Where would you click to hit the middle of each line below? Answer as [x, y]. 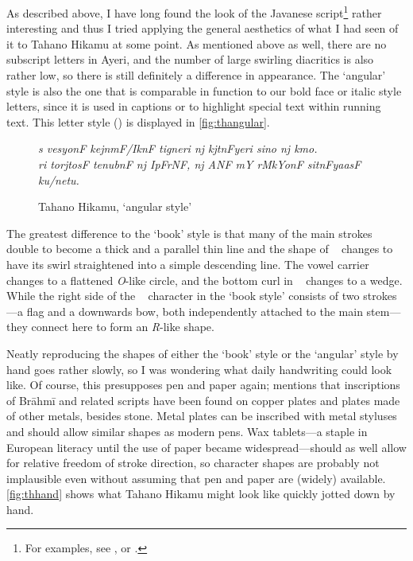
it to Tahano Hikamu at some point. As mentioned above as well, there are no [197, 43]
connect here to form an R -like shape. [123, 327]
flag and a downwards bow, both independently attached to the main [195, 311]
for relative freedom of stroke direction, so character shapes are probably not [193, 463]
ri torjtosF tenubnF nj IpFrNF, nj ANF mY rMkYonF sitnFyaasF [200, 164]
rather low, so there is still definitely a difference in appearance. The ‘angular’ [196, 75]
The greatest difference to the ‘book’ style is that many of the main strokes [189, 233]
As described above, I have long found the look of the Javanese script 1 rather [194, 12]
